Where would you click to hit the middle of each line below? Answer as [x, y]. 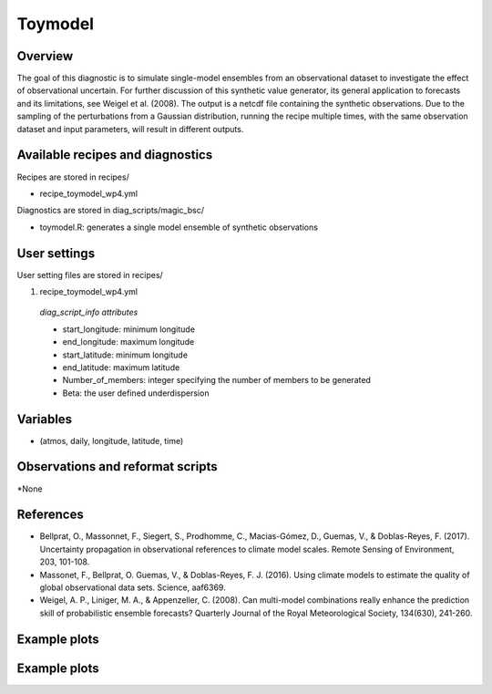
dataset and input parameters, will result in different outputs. [130, 129]
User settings [56, 253]
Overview [45, 56]
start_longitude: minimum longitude [129, 329]
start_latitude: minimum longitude [125, 355]
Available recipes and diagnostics [115, 155]
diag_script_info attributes [89, 312]
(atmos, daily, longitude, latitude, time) [112, 440]
